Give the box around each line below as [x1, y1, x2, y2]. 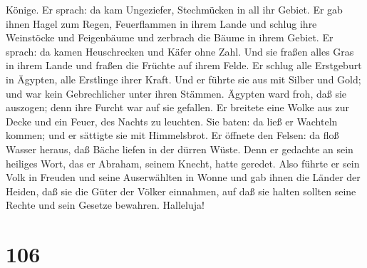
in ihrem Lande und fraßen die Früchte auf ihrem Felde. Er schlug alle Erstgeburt [6, 58, 362, 73]
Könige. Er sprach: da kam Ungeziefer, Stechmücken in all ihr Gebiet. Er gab [6, 2, 343, 16]
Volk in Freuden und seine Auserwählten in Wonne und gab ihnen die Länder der [6, 170, 361, 185]
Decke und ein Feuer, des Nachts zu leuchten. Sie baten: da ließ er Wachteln [6, 113, 338, 128]
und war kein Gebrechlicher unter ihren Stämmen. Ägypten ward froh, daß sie [6, 86, 347, 100]
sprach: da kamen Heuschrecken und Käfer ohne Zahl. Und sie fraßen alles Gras [6, 43, 354, 58]
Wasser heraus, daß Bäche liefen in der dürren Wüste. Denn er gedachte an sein [6, 141, 353, 156]
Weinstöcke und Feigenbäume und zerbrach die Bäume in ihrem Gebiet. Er [6, 30, 334, 45]
